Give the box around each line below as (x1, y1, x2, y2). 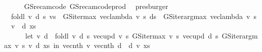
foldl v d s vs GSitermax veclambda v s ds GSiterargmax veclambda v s (11, 10, 256, 21)
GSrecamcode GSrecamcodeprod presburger (24, 1, 168, 11)
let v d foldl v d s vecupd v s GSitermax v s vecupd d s (25, 30, 219, 40)
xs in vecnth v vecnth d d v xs (43, 40, 150, 50)
